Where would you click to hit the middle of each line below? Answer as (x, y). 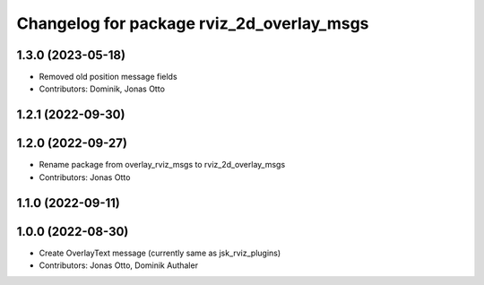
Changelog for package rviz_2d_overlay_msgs (193, 23)
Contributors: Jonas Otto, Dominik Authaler (119, 265)
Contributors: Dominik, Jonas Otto (102, 89)
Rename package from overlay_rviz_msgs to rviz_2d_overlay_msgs (162, 165)
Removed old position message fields (108, 77)
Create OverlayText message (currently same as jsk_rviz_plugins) (160, 253)
